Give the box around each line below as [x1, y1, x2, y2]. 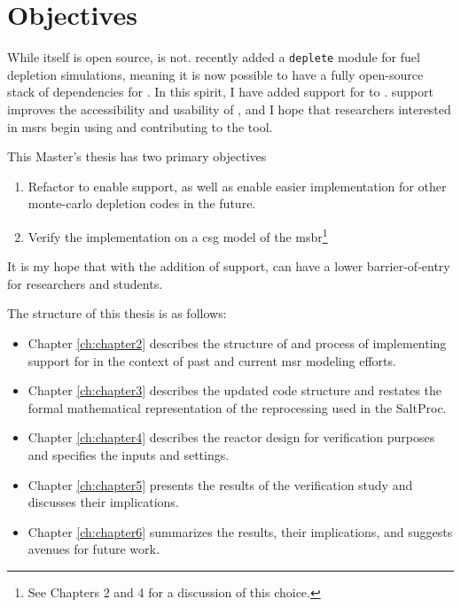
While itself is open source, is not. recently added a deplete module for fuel [7, 48, 420, 66]
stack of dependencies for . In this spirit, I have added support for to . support [7, 82, 434, 101]
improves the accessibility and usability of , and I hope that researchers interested [7, 99, 451, 118]
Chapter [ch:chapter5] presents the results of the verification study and [27, 475, 413, 494]
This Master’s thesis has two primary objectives [7, 147, 267, 166]
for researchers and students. [7, 274, 163, 292]
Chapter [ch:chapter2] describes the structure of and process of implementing [27, 333, 447, 352]
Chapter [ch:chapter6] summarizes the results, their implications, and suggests [27, 522, 453, 541]
